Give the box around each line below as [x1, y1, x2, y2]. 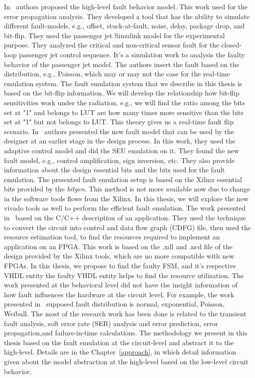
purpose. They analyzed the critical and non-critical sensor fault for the [4, 40, 219, 50]
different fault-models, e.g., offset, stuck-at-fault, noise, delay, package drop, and [4, 21, 245, 31]
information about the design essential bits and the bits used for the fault [4, 165, 225, 175]
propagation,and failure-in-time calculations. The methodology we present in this [4, 328, 248, 338]
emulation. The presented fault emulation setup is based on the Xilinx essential [4, 174, 242, 184]
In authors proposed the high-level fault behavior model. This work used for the [4, 1, 248, 11]
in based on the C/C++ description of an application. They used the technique [4, 213, 246, 223]
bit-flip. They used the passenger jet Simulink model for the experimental [4, 30, 225, 40]
